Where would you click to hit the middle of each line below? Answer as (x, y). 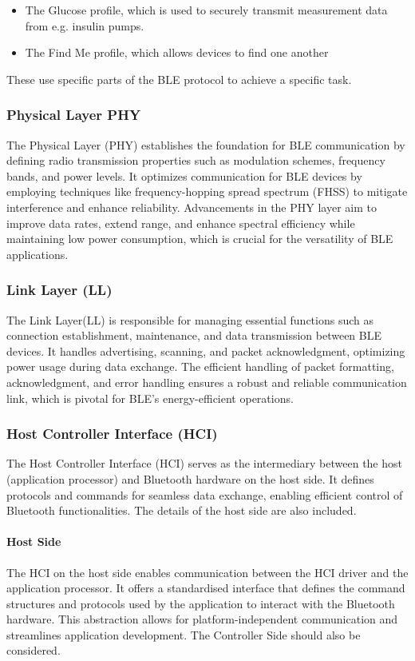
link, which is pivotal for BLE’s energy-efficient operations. (150, 398)
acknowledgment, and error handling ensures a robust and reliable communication (207, 382)
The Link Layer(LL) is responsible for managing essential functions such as (190, 319)
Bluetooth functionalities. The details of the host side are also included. (182, 510)
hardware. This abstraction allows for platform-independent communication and (202, 619)
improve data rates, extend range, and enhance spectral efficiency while (181, 223)
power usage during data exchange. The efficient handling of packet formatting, (200, 366)
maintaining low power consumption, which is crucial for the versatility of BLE (200, 239)
